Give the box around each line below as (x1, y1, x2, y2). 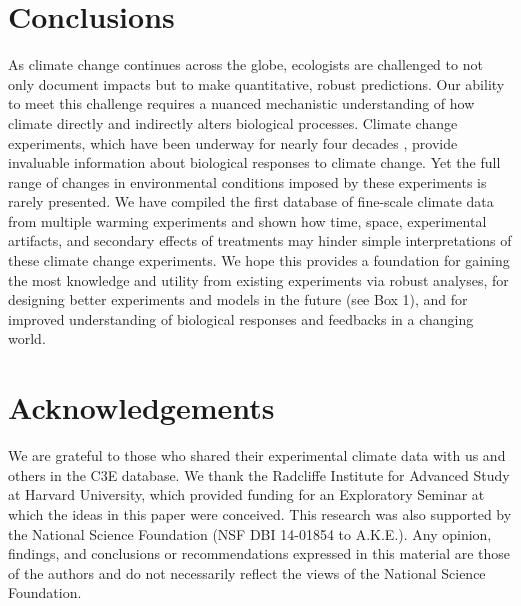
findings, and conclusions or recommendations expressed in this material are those (8, 543, 511, 564)
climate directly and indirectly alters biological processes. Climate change (8, 112, 458, 133)
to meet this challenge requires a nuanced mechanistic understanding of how (8, 93, 475, 114)
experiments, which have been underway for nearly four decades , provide (8, 132, 458, 153)
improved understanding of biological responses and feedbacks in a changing (8, 308, 474, 329)
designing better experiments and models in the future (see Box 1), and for (8, 289, 468, 310)
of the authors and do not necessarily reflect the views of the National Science (8, 562, 486, 583)
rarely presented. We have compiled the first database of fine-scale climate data (8, 191, 494, 212)
